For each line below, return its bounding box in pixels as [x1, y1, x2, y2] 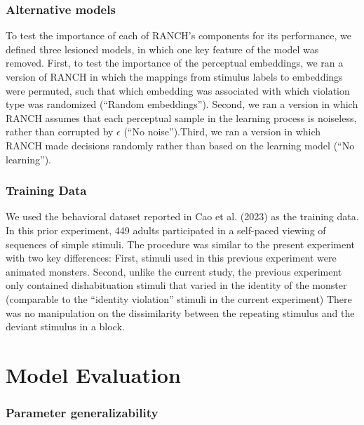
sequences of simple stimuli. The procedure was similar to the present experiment [6, 236, 356, 251]
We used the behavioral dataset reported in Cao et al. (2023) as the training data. [6, 209, 359, 224]
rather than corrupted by [6, 124, 114, 139]
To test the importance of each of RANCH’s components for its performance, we [6, 28, 351, 43]
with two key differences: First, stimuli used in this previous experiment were [6, 250, 337, 265]
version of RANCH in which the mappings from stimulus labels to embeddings [6, 69, 343, 83]
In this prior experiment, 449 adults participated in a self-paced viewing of [6, 222, 326, 237]
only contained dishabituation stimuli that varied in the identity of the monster [6, 278, 347, 292]
